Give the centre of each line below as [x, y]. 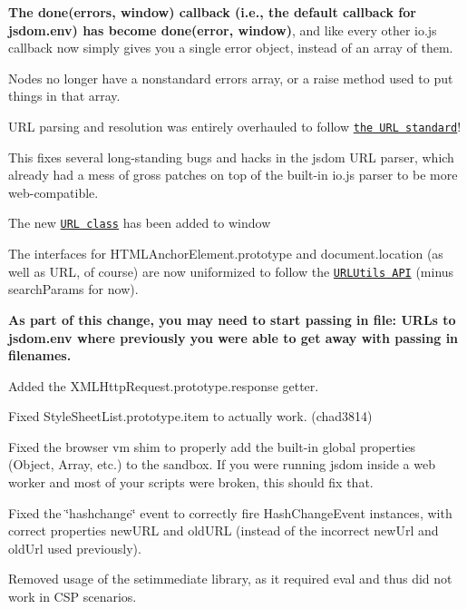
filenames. [40, 355]
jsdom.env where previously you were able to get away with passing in [233, 337]
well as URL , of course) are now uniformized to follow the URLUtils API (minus [231, 271]
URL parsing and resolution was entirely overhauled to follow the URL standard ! [235, 126]
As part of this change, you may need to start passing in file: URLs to [232, 319]
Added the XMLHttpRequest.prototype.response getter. [164, 385]
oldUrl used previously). [75, 548]
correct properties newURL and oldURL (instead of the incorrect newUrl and [224, 530]
